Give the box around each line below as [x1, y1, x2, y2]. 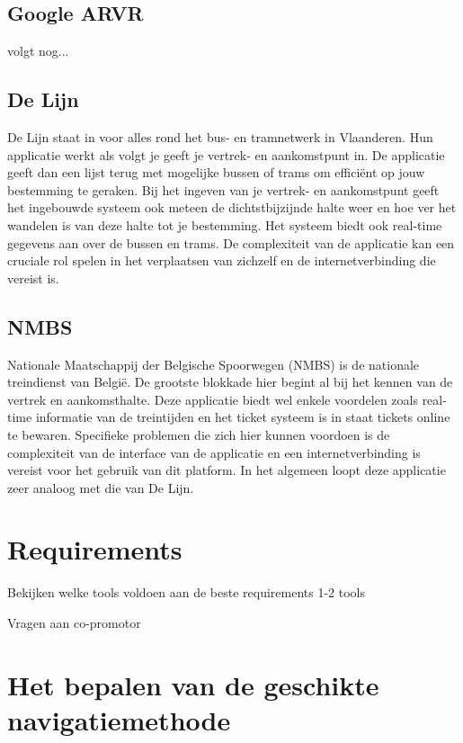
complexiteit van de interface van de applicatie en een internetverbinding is [7, 443, 421, 461]
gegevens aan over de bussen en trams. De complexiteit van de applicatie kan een [7, 233, 455, 252]
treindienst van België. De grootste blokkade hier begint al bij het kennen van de [7, 372, 453, 391]
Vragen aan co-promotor [7, 613, 141, 632]
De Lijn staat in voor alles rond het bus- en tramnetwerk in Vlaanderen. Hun [7, 128, 433, 146]
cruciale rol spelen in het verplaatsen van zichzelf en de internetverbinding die [7, 251, 436, 270]
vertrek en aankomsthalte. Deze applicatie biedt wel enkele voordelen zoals [7, 389, 418, 408]
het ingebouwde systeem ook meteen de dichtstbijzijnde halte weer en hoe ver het [7, 198, 457, 217]
